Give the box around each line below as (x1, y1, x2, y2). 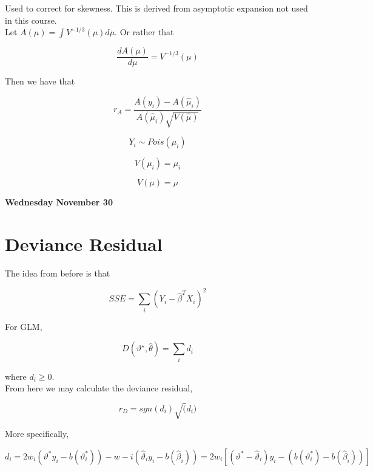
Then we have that (5, 75, 75, 88)
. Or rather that (115, 26, 174, 38)
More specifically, (5, 427, 69, 440)
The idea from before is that (5, 267, 110, 280)
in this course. (5, 13, 57, 26)
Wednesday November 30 (5, 196, 113, 208)
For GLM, (5, 320, 42, 332)
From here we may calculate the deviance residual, (5, 382, 193, 394)
